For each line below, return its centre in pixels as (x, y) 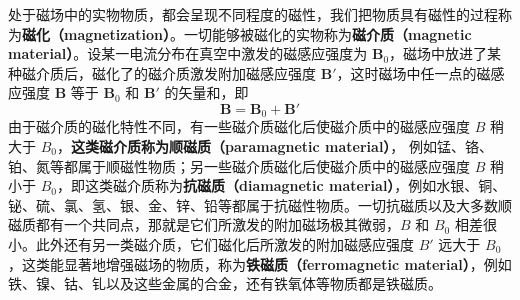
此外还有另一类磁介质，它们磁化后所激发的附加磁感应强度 (224, 243)
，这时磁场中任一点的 (406, 72)
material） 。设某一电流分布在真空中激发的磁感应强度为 (188, 53)
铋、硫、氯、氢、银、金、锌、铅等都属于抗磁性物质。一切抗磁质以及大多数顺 (260, 204)
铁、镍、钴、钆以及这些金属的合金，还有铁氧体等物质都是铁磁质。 (225, 283)
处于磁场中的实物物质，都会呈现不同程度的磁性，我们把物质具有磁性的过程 (253, 14)
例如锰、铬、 (451, 146)
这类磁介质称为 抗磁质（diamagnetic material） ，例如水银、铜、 (295, 185)
